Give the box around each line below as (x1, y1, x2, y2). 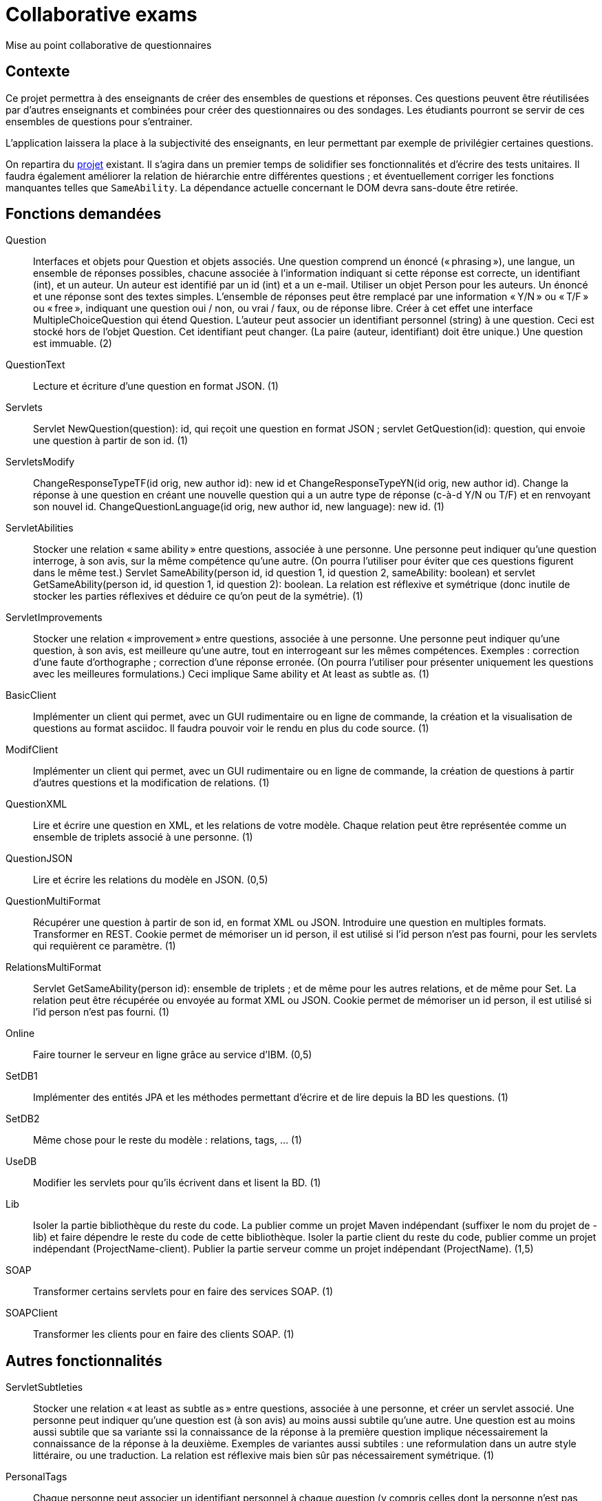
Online (6, 1027, 35, 1040)
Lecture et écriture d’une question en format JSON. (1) (33, 380, 279, 392)
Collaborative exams (6, 3, 197, 26)
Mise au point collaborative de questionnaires (6, 39, 212, 51)
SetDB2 (6, 1113, 40, 1125)
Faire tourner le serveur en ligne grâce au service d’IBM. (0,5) (33, 1049, 312, 1061)
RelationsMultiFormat (6, 961, 102, 974)
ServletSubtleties (6, 1381, 83, 1394)
